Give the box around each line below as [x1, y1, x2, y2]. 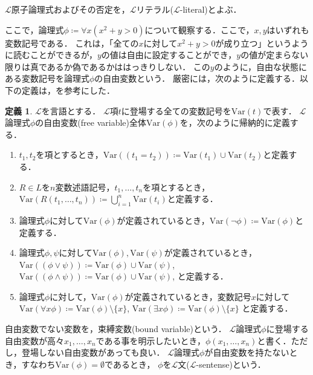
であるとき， [105, 357, 155, 370]
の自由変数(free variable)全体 [35, 116, 146, 129]
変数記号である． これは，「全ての [5, 36, 139, 49]
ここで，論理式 [5, 23, 64, 36]
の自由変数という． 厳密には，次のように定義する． [94, 72, 300, 85]
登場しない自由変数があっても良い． [21, 346, 165, 359]
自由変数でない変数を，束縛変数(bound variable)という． [5, 322, 227, 335]
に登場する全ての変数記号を [121, 104, 231, 117]
